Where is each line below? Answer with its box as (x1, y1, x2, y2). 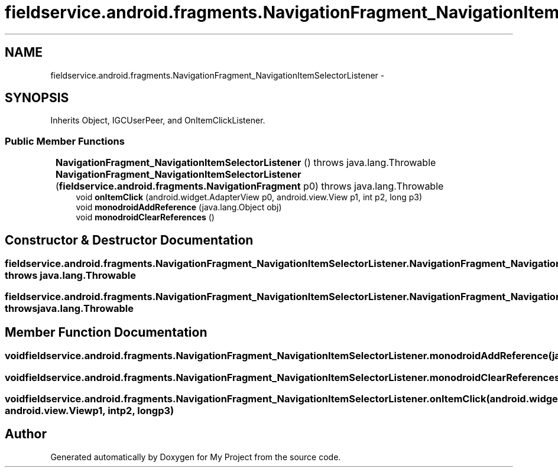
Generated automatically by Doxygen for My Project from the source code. (50, 451, 341, 462)
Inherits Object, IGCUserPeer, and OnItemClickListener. (50, 115, 265, 126)
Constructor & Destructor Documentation (5, 232, 254, 248)
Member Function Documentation (5, 324, 207, 340)
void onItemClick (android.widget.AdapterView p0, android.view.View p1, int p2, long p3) (76, 192, 423, 203)
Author (5, 427, 47, 442)
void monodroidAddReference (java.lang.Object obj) (76, 202, 282, 213)
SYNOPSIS (5, 90, 69, 106)
